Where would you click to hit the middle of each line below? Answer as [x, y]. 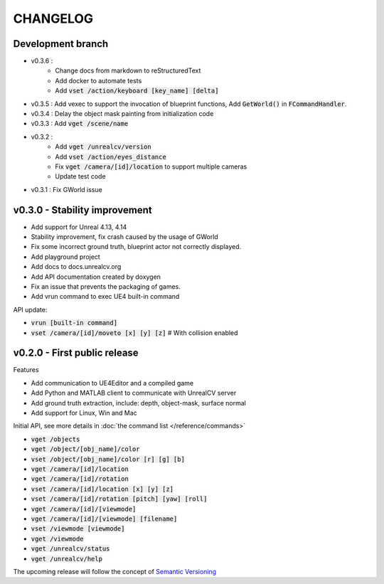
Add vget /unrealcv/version [103, 147]
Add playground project [66, 257]
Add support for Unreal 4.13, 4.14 [79, 227]
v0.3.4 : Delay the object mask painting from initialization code [122, 114]
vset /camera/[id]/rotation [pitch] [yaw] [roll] [119, 499]
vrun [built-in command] [74, 323]
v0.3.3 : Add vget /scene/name [80, 124]
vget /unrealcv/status [70, 549]
